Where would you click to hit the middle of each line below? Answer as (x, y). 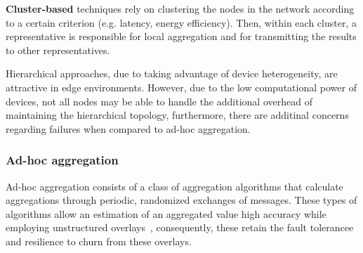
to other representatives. (58, 50)
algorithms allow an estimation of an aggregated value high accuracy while (166, 213)
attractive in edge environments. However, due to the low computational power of (181, 87)
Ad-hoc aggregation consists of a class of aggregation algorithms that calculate (174, 186)
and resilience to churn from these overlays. (99, 241)
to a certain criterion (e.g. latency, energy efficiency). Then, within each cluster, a (181, 22)
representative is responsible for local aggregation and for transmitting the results (181, 36)
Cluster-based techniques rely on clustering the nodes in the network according (180, 8)
